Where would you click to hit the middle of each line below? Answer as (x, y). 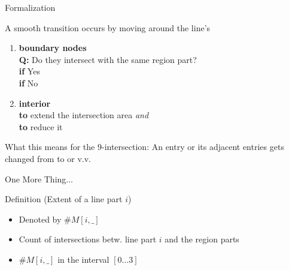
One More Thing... (39, 178)
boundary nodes (53, 48)
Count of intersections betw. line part (88, 239)
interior (35, 103)
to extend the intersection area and (84, 115)
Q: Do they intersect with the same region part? (108, 59)
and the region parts (202, 239)
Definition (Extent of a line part (64, 199)
